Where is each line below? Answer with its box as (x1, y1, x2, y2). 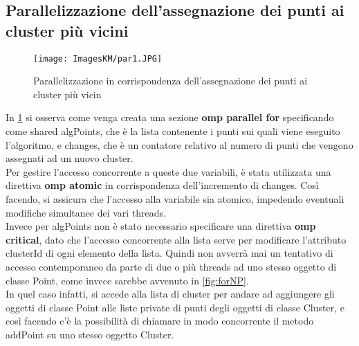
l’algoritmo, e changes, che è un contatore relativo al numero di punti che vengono (6, 137, 353, 152)
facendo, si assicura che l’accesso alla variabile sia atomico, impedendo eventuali (6, 192, 344, 206)
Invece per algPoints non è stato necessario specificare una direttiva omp (6, 219, 316, 233)
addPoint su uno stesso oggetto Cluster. (6, 327, 174, 341)
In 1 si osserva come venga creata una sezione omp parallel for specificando (6, 110, 334, 125)
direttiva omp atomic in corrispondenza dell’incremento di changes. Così (6, 178, 319, 192)
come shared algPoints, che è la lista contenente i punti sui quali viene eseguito (6, 124, 340, 138)
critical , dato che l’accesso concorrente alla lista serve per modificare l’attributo (6, 232, 347, 246)
